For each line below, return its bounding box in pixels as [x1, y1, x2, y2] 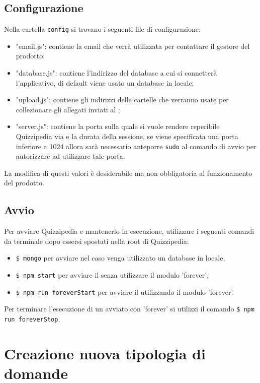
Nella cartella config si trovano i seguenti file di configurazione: [4, 24, 201, 34]
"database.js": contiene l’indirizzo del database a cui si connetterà [16, 68, 217, 78]
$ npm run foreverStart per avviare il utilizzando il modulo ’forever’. [16, 286, 234, 297]
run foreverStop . [4, 313, 60, 324]
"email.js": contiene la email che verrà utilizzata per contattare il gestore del [16, 40, 250, 51]
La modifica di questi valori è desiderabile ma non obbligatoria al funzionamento [4, 167, 252, 178]
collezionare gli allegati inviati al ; [16, 104, 120, 114]
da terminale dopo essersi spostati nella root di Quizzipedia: [4, 235, 189, 246]
